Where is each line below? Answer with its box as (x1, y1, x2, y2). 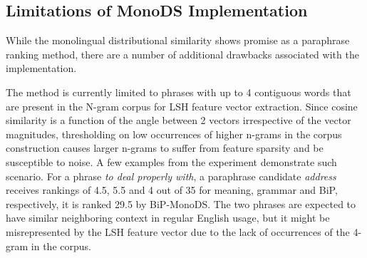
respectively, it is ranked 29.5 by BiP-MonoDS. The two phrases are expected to (6, 196, 356, 211)
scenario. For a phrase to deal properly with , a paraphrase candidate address (6, 168, 336, 183)
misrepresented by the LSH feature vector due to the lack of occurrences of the (6, 224, 350, 239)
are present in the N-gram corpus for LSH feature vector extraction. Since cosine (6, 98, 358, 113)
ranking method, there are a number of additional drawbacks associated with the (6, 46, 359, 61)
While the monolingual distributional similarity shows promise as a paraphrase (6, 33, 350, 48)
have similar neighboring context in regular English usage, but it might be (6, 210, 330, 225)
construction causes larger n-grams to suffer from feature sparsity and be (6, 140, 324, 155)
